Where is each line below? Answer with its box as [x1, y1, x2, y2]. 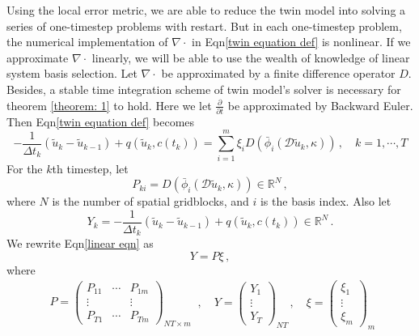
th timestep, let [52, 159, 129, 177]
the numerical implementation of [6, 33, 168, 50]
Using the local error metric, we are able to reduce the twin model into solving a [6, 2, 406, 18]
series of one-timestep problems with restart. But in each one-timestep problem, [6, 17, 402, 34]
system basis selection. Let [6, 65, 138, 82]
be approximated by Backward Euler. [227, 96, 413, 113]
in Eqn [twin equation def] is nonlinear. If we [192, 33, 411, 50]
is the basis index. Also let [260, 193, 391, 210]
